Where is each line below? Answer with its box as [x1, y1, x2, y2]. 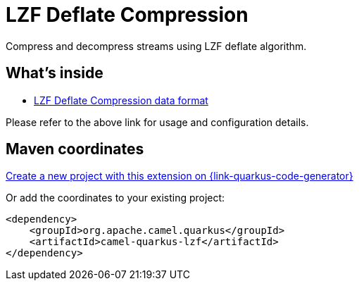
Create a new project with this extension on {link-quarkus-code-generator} [6, 170, 353, 182]
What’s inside [6, 64, 103, 82]
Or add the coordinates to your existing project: [6, 192, 225, 204]
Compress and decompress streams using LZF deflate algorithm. [6, 39, 307, 52]
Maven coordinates [6, 140, 144, 158]
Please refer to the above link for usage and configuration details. [6, 116, 309, 128]
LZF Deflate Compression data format [34, 94, 208, 106]
